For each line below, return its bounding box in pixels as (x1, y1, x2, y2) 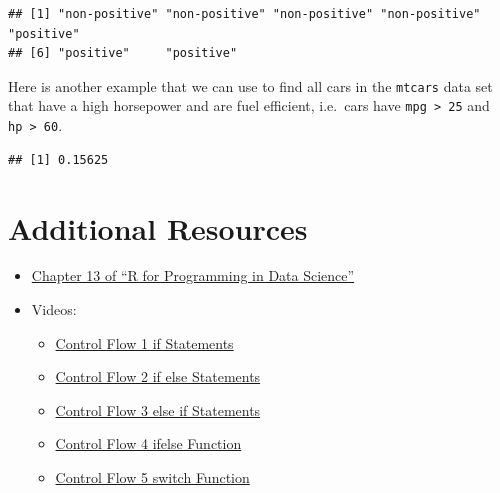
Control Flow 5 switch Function (55, 467, 250, 488)
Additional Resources (8, 207, 308, 248)
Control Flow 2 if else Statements (55, 366, 261, 387)
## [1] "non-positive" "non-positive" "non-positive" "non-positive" (8, 7, 481, 21)
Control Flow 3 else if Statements (55, 399, 261, 420)
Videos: (31, 299, 77, 320)
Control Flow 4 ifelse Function (55, 433, 242, 454)
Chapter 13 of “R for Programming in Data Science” (31, 265, 355, 286)
